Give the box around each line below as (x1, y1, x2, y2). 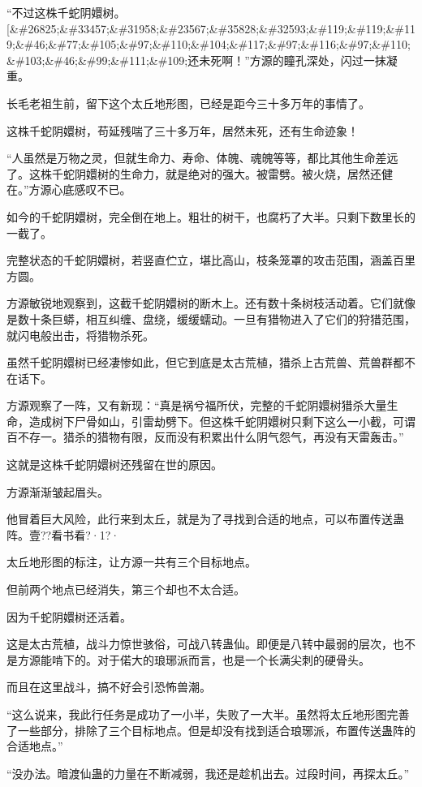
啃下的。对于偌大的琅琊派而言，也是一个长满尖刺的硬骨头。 (51, 651, 370, 668)
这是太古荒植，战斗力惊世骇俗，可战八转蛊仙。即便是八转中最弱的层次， (6, 635, 393, 652)
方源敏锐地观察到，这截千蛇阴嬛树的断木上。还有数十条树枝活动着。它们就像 (6, 295, 416, 312)
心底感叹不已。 (51, 181, 131, 198)
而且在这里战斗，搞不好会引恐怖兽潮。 (6, 678, 211, 695)
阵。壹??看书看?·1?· (6, 526, 120, 543)
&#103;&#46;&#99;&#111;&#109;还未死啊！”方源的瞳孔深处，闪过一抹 (6, 51, 386, 68)
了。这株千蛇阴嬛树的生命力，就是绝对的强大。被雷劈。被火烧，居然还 (6, 165, 381, 182)
